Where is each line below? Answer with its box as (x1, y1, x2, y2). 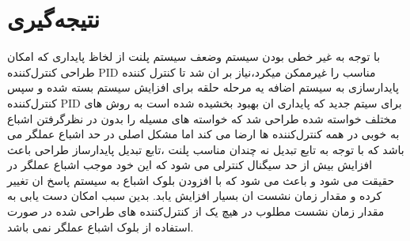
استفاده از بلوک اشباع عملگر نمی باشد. (7, 218, 194, 235)
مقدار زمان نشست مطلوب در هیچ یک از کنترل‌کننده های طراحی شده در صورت (7, 203, 385, 220)
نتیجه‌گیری (7, 2, 100, 35)
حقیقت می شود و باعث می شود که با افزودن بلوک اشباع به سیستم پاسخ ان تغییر (7, 171, 395, 188)
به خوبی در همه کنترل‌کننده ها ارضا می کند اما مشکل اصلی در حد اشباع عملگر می (7, 126, 400, 142)
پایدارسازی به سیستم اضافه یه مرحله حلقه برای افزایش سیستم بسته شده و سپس (7, 79, 399, 96)
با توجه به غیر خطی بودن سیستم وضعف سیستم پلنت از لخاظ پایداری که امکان (7, 48, 381, 65)
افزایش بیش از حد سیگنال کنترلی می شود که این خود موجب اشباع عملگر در (7, 156, 373, 173)
